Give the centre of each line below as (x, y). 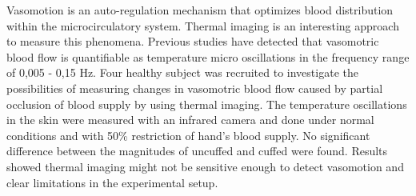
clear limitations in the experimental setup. (112, 182)
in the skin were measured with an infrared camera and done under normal (190, 120)
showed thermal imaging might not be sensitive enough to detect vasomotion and (205, 166)
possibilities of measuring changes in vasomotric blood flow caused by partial (195, 88)
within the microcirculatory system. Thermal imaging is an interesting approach (203, 25)
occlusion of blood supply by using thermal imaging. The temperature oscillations (207, 104)
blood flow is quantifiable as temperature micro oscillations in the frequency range (208, 56)
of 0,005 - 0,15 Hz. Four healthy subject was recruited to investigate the (182, 72)
